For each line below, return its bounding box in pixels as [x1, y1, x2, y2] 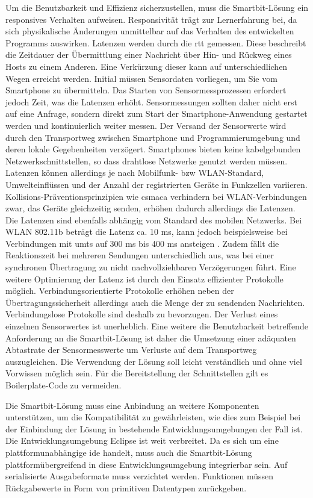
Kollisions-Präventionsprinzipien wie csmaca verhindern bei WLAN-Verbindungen [5, 190, 307, 202]
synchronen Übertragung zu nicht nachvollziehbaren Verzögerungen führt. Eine [5, 261, 296, 273]
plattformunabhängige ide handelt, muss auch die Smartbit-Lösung [5, 446, 252, 458]
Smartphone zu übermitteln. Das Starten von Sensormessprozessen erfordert [5, 84, 287, 96]
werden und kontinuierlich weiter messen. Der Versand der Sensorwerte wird [5, 119, 287, 131]
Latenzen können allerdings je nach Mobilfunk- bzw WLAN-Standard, [5, 166, 264, 179]
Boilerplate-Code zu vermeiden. [5, 379, 122, 391]
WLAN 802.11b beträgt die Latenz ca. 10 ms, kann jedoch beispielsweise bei [5, 225, 288, 238]
